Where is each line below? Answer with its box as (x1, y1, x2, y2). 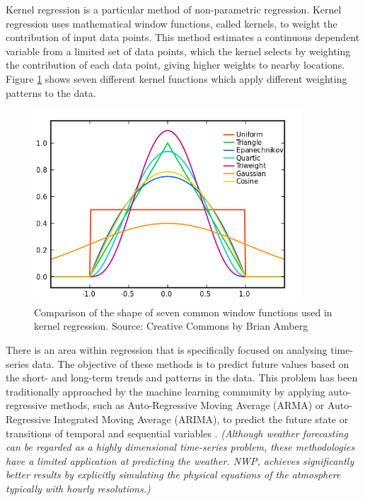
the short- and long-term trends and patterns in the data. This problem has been (6, 370, 358, 385)
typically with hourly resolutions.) (6, 480, 151, 495)
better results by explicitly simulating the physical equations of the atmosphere (6, 467, 341, 482)
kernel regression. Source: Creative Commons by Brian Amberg (34, 318, 308, 333)
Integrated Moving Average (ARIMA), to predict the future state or (54, 412, 349, 427)
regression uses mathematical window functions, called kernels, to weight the (6, 16, 337, 30)
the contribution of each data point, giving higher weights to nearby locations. (6, 57, 345, 72)
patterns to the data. (6, 85, 96, 100)
